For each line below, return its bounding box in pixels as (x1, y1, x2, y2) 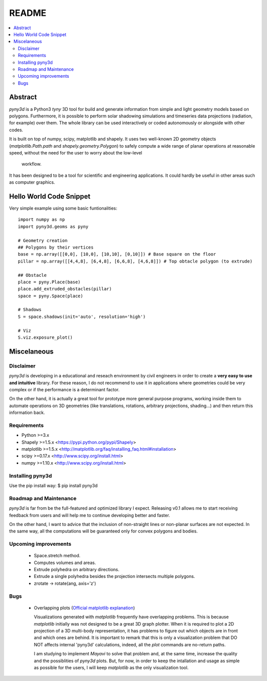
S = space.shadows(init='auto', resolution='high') (18, 314, 146, 319)
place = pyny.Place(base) (18, 279, 81, 285)
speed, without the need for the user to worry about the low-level (9, 150, 142, 156)
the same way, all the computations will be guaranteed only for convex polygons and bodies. (9, 528, 198, 534)
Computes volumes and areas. (34, 560, 96, 566)
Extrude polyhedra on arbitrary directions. (34, 567, 120, 573)
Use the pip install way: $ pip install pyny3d (9, 482, 98, 488)
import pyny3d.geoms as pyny (18, 223, 89, 229)
